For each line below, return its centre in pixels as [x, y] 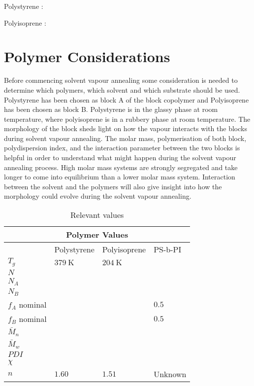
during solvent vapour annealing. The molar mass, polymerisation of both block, [125, 138]
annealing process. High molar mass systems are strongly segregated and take [121, 167]
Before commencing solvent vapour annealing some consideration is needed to [121, 80]
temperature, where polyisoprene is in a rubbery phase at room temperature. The [127, 119]
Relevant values [97, 215]
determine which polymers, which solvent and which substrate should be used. [122, 89]
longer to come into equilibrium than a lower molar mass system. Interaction [120, 177]
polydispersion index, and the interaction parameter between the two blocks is [122, 148]
